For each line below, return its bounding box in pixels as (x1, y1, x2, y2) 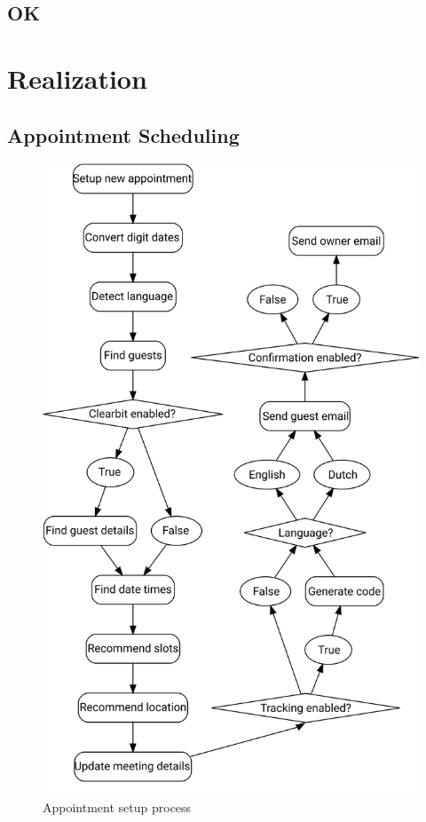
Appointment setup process (43, 797, 192, 816)
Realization (7, 59, 147, 96)
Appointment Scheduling (7, 121, 240, 148)
